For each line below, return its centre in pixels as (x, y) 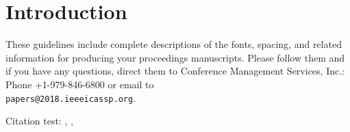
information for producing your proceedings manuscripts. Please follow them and (175, 57)
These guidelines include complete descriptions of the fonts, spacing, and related (174, 44)
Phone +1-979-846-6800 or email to (80, 84)
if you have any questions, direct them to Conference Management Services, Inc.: (175, 71)
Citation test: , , (39, 121)
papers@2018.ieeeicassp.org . (71, 97)
